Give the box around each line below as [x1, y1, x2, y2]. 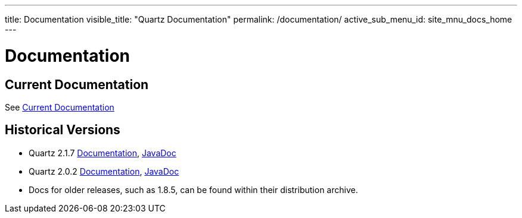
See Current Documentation [5, 102, 114, 112]
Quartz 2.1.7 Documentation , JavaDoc [29, 147, 176, 158]
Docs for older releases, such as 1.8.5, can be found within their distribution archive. [29, 184, 358, 195]
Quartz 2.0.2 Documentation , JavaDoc [29, 166, 179, 176]
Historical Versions [5, 122, 120, 138]
